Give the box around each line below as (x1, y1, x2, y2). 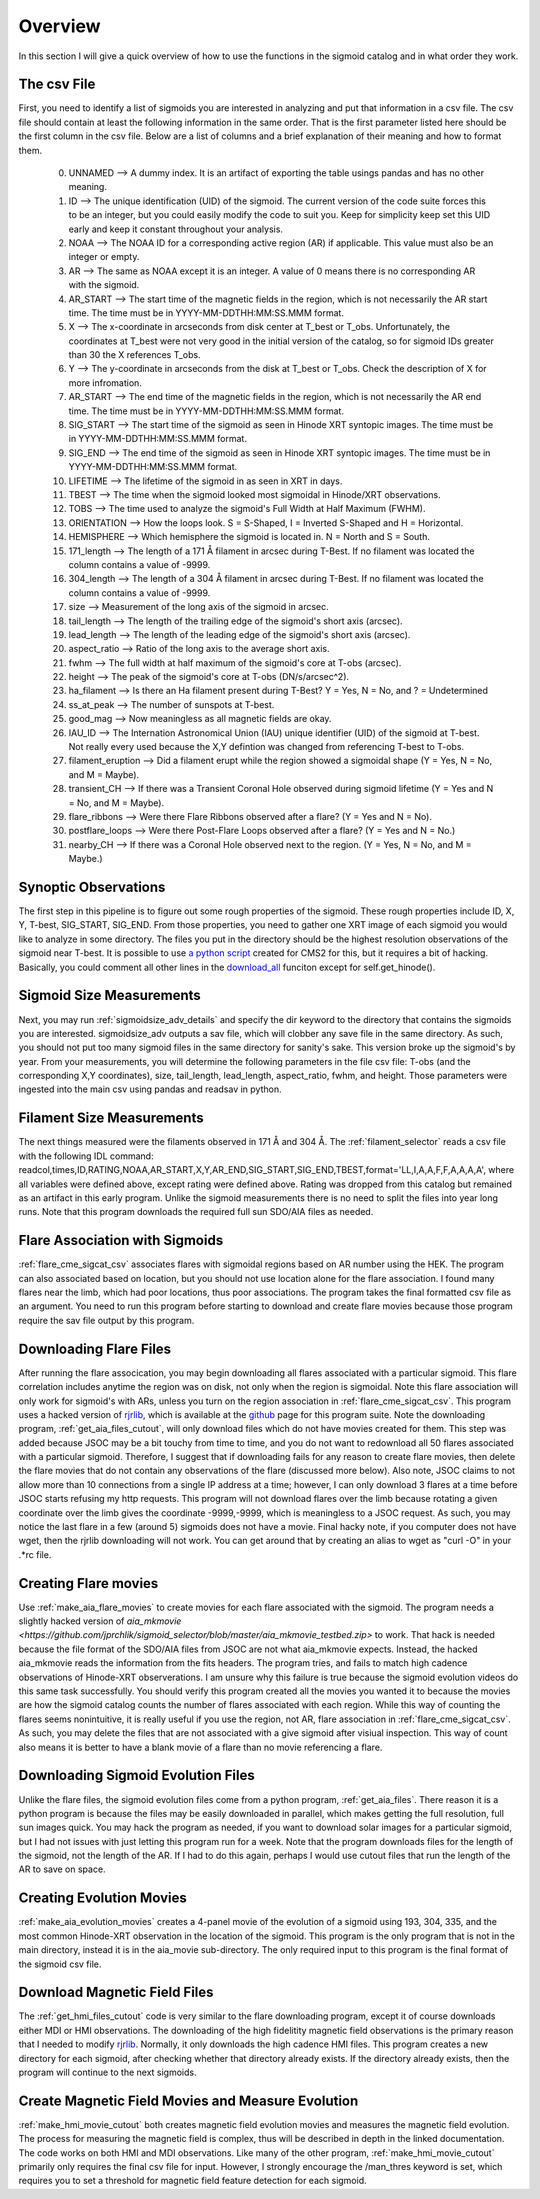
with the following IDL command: (18, 1150, 154, 1162)
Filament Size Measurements (18, 1110, 204, 1127)
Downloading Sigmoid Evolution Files (18, 1767, 255, 1784)
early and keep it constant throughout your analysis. (68, 223, 284, 235)
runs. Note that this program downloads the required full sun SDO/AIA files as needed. (18, 1206, 374, 1218)
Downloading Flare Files (18, 1340, 172, 1357)
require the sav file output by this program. (18, 1314, 195, 1326)
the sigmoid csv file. (18, 1958, 102, 1970)
